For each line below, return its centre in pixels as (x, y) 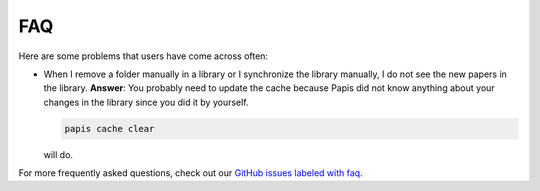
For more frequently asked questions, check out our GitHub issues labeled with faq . (191, 173)
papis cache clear (109, 128)
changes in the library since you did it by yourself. (146, 102)
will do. (58, 154)
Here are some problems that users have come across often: (143, 56)
